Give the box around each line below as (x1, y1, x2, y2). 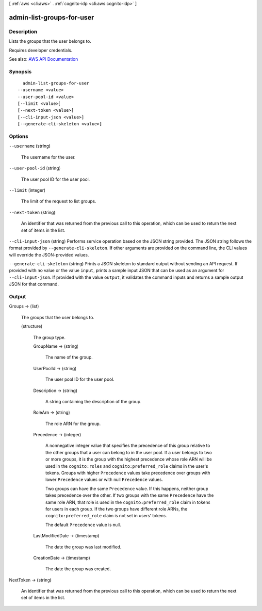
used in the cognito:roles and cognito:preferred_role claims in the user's (45, 463, 208, 469)
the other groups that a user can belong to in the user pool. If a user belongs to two (45, 449, 212, 455)
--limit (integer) (9, 187, 46, 193)
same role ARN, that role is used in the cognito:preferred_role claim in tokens (45, 499, 211, 505)
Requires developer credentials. (9, 47, 73, 53)
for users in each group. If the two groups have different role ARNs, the (45, 506, 188, 512)
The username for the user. (21, 154, 76, 160)
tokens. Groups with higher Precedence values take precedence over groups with (45, 470, 211, 476)
